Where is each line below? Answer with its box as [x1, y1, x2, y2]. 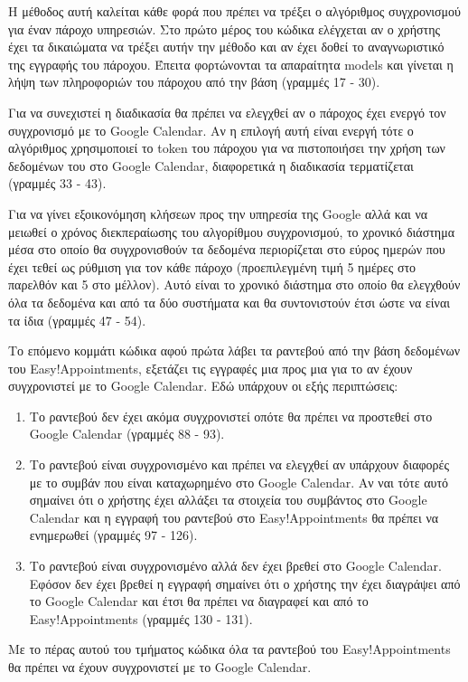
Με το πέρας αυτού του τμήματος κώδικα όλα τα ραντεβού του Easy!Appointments [8, 639, 451, 658]
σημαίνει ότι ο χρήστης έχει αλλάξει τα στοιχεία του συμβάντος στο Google [29, 490, 427, 509]
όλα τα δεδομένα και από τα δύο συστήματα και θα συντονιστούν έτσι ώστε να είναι [8, 292, 451, 311]
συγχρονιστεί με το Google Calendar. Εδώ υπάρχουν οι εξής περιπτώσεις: [8, 376, 398, 395]
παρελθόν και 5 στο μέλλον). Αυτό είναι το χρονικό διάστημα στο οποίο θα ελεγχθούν [8, 275, 461, 294]
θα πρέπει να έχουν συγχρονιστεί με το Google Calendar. [8, 658, 312, 676]
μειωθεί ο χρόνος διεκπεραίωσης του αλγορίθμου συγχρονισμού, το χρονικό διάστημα [8, 222, 455, 241]
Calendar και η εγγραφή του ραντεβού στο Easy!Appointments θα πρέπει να [29, 507, 439, 526]
